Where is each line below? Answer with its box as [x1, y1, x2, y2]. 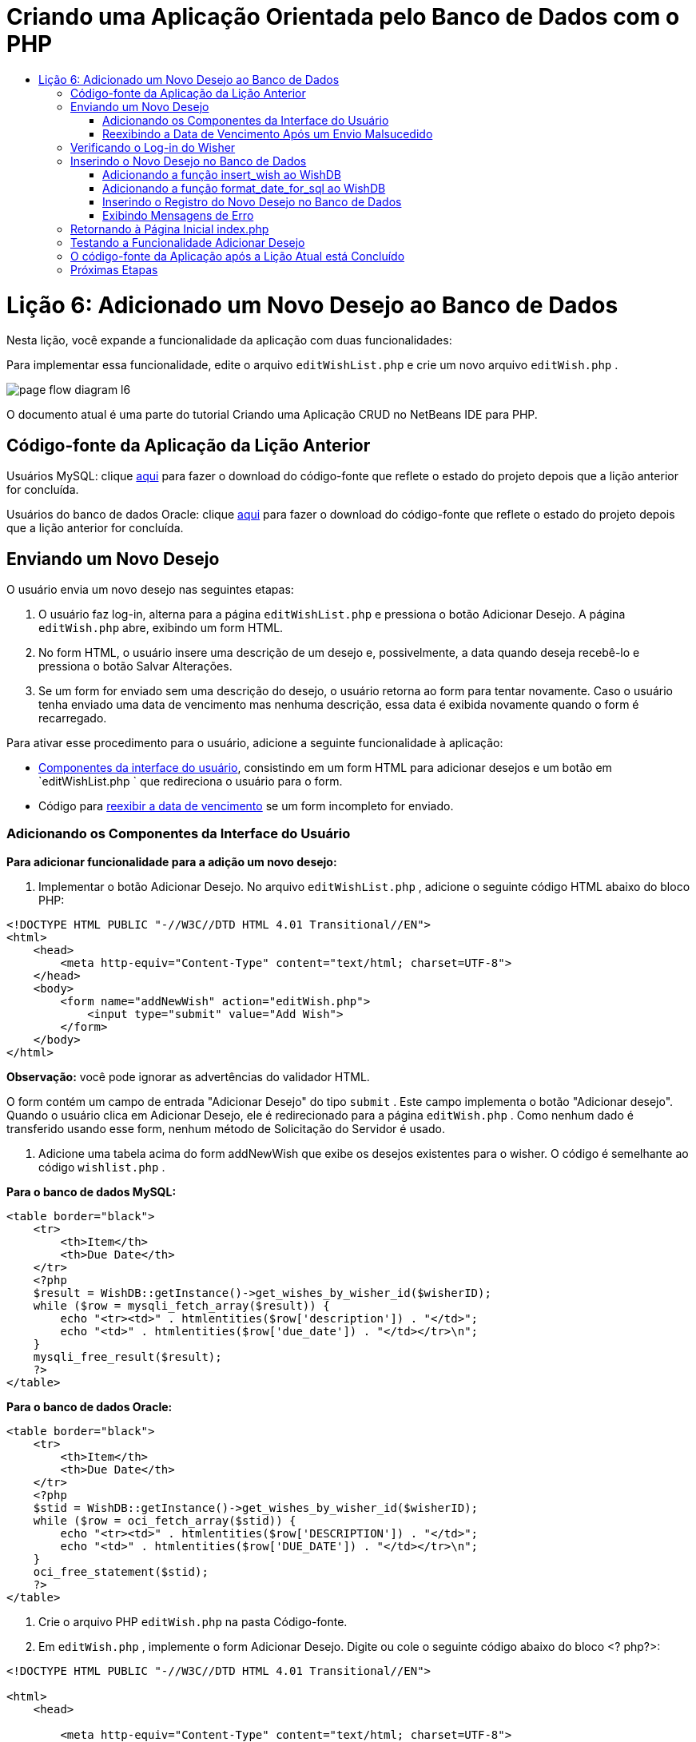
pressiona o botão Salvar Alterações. [38, 658, 233, 673]
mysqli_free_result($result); [33, 1350, 222, 1363]
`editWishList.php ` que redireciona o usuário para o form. [38, 774, 343, 788]
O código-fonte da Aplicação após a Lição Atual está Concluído [70, 249, 405, 263]
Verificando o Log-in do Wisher [70, 140, 236, 154]
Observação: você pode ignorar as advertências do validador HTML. [6, 1069, 370, 1084]
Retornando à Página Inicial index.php [70, 221, 269, 236]
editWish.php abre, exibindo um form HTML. [38, 620, 284, 634]
